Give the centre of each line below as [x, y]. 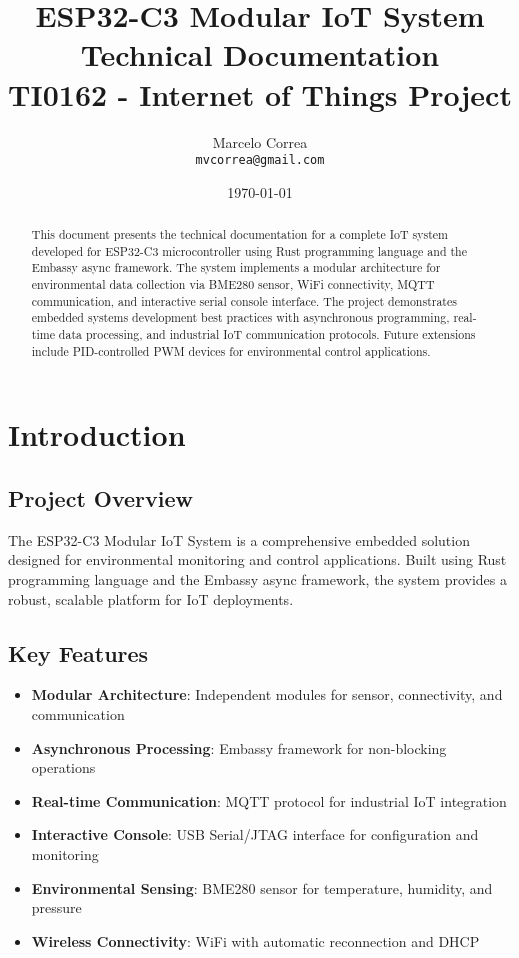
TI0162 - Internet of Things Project [260, 93]
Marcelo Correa [260, 141]
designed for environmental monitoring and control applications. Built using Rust [257, 559]
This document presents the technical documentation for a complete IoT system [239, 234]
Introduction [97, 434]
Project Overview [101, 497]
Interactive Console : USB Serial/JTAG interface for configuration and [255, 834]
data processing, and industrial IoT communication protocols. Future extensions [267, 334]
